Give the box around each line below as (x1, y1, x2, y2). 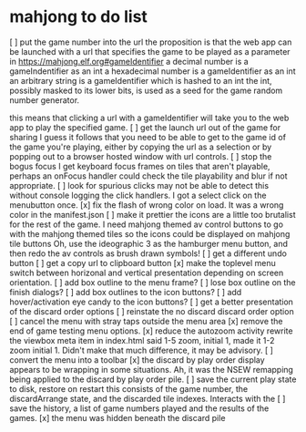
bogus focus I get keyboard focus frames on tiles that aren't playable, (9, 160, 270, 171)
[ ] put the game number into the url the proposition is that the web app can (9, 36, 292, 47)
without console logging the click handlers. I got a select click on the (9, 190, 267, 201)
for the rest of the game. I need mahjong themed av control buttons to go (9, 219, 284, 230)
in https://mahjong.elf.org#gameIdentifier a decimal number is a (9, 56, 249, 67)
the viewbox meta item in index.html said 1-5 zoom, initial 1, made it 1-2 (9, 334, 275, 345)
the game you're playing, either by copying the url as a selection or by (9, 141, 272, 152)
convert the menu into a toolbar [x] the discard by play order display (9, 354, 266, 365)
